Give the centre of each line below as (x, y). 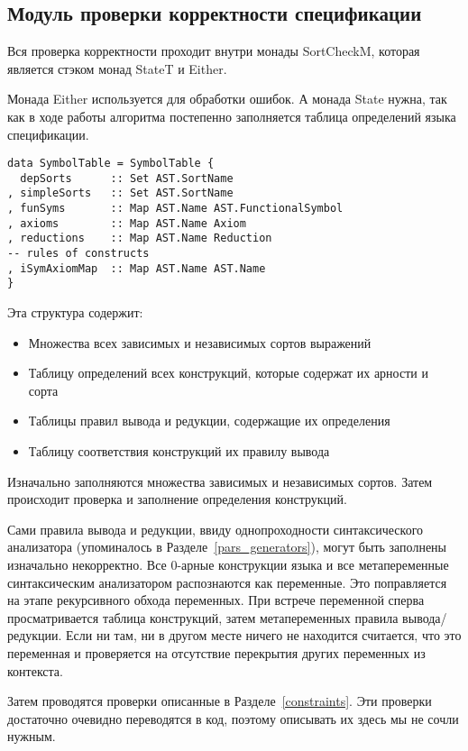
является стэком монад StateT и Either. (117, 68)
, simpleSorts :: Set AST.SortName (120, 193)
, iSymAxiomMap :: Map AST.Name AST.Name (137, 268)
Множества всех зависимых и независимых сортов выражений (200, 342)
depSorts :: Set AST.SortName (127, 178)
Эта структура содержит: (75, 312)
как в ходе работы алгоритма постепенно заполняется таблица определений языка (232, 116)
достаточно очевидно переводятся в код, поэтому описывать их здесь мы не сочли (233, 718)
